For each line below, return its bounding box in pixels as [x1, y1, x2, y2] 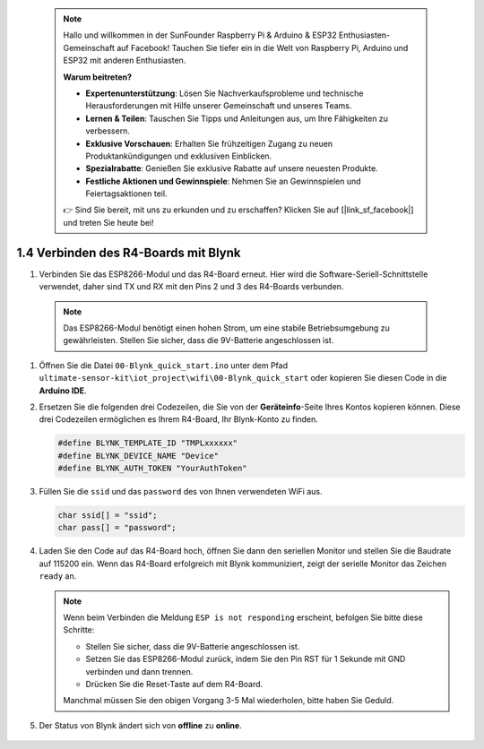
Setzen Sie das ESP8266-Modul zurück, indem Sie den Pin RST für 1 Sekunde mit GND [85, 654, 406, 665]
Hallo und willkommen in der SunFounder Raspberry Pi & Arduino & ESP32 [63, 30, 337, 40]
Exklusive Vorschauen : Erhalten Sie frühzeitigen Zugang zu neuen [85, 138, 333, 149]
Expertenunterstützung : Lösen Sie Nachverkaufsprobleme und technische [85, 88, 364, 99]
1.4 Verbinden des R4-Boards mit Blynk [16, 245, 241, 260]
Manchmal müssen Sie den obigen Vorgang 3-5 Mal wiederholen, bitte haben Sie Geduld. [63, 695, 394, 706]
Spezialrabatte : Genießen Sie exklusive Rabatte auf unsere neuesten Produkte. [85, 163, 378, 174]
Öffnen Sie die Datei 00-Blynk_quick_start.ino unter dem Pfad [39, 359, 289, 371]
